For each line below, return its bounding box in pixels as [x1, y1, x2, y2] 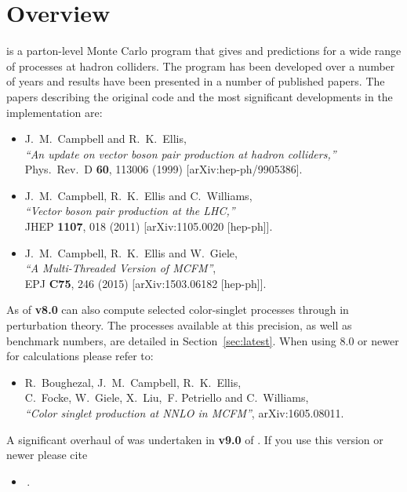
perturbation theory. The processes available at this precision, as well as [6, 317, 352, 333]
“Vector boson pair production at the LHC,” [24, 202, 235, 219]
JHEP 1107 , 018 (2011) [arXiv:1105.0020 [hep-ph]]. [24, 218, 273, 235]
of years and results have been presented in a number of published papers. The [6, 73, 385, 89]
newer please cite [6, 446, 88, 463]
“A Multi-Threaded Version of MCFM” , [24, 260, 216, 276]
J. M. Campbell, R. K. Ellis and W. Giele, [24, 244, 238, 261]
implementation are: [6, 104, 103, 120]
